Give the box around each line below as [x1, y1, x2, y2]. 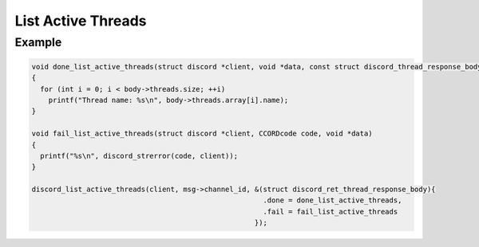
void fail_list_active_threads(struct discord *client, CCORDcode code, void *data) [31, 129, 373, 139]
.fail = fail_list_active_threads [263, 207, 398, 216]
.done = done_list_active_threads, [263, 196, 402, 205]
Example [14, 35, 62, 49]
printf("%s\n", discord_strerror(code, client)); [40, 151, 239, 160]
